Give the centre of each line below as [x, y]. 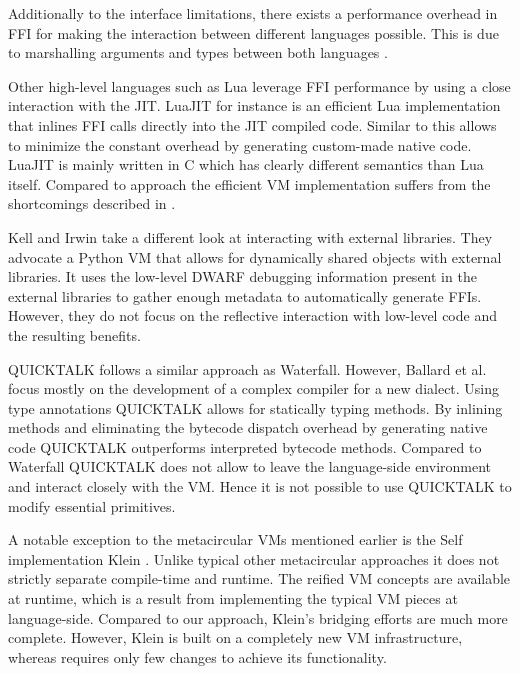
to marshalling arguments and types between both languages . [198, 52]
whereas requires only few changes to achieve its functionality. [197, 656]
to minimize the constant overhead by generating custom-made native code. [240, 144]
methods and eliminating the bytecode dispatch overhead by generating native [248, 427]
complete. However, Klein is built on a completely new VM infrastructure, [235, 637]
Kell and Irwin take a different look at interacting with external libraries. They [250, 236]
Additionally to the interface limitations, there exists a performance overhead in [253, 13]
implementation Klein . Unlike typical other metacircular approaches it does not [254, 558]
